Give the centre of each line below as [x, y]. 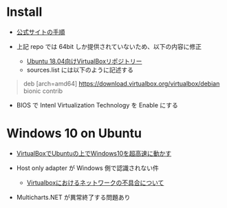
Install [24, 12]
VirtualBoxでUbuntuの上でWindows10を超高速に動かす [94, 153]
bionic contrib [43, 91]
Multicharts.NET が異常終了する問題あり [73, 197]
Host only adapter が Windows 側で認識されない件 [88, 168]
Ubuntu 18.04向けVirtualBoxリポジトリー [84, 61]
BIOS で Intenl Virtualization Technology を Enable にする [97, 105]
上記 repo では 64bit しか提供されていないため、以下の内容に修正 [109, 46]
